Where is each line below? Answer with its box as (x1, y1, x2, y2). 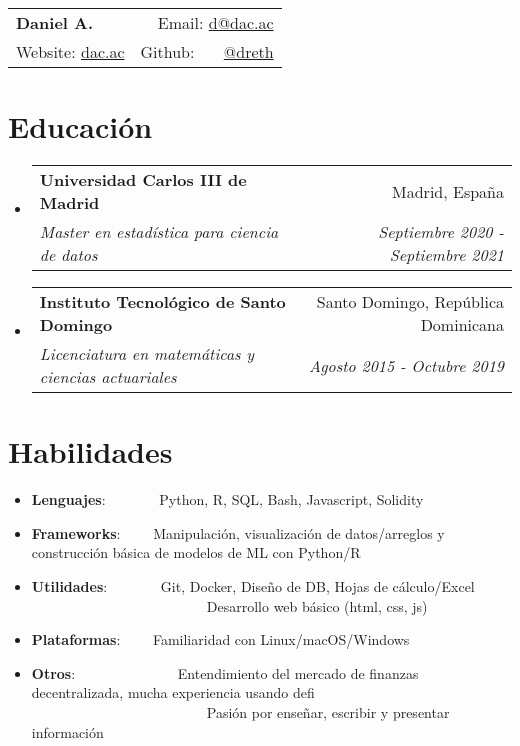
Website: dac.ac (16, 40, 125, 63)
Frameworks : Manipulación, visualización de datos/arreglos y (31, 522, 445, 543)
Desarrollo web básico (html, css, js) (206, 595, 428, 616)
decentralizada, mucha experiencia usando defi (31, 682, 315, 703)
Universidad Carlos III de (39, 168, 247, 192)
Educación (8, 106, 153, 147)
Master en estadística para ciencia (39, 220, 279, 244)
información (31, 721, 104, 742)
